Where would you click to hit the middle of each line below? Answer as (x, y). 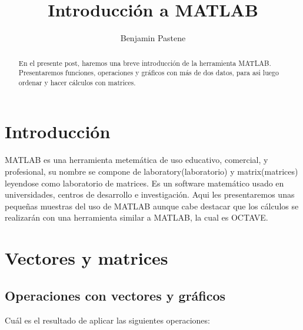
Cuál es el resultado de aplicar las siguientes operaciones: (107, 320)
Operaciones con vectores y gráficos (115, 295)
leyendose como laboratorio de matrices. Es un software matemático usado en (144, 183)
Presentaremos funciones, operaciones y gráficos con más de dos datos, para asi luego (149, 73)
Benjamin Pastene (153, 38)
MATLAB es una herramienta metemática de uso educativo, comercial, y (136, 160)
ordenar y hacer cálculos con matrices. (77, 82)
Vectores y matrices (86, 258)
